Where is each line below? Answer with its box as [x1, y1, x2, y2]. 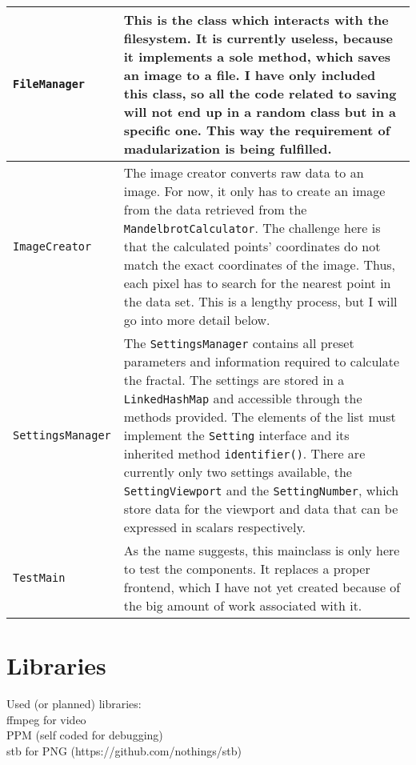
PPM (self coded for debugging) [6, 727, 163, 743]
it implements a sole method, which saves [123, 47, 391, 66]
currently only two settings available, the [123, 463, 352, 481]
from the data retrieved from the [123, 200, 307, 218]
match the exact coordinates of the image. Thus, [123, 255, 396, 274]
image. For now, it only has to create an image [123, 182, 386, 200]
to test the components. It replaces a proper [123, 559, 370, 578]
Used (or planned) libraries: [6, 695, 142, 712]
